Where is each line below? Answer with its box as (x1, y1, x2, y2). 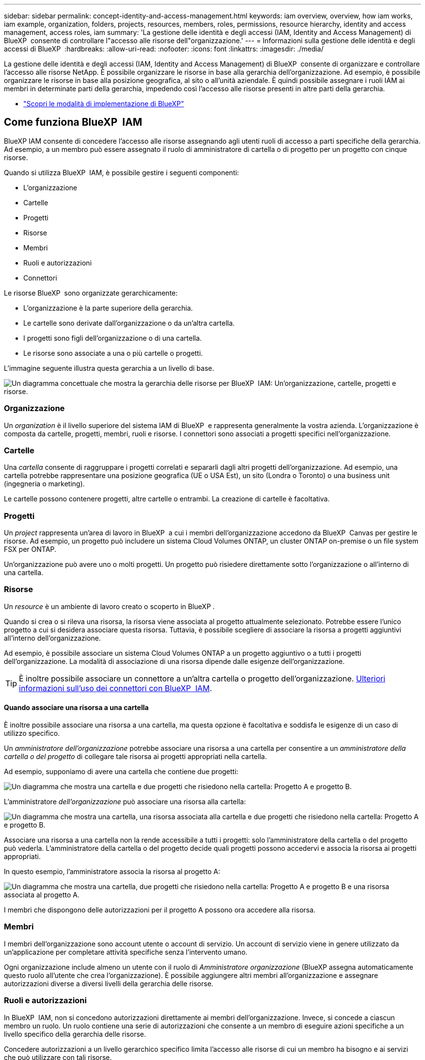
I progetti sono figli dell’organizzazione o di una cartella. (23, 333, 202, 342)
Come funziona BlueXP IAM (4, 116, 143, 129)
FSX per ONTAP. (4, 545, 56, 554)
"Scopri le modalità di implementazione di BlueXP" (23, 99, 184, 108)
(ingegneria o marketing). (4, 480, 85, 488)
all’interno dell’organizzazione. (4, 633, 101, 642)
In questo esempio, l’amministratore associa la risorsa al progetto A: (4, 867, 220, 876)
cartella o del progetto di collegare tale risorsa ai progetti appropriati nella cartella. (4, 752, 267, 761)
